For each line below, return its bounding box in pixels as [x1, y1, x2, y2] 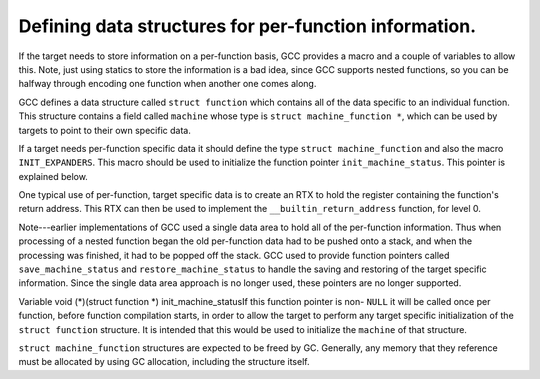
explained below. [18, 170, 89, 182]
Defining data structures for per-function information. [18, 15, 477, 37]
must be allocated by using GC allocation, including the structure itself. [18, 356, 310, 368]
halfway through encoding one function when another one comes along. [18, 78, 317, 90]
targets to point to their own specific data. [18, 124, 192, 136]
